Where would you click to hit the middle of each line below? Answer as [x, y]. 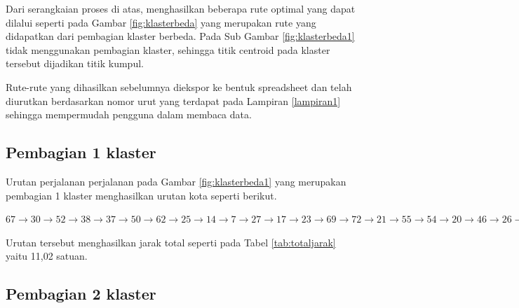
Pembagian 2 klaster [81, 294]
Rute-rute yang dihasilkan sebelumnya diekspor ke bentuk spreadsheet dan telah [179, 86]
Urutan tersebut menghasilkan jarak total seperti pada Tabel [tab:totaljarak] [171, 242]
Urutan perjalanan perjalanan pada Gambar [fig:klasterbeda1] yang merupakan [176, 181]
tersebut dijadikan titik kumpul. [75, 63]
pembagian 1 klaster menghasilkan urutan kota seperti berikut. [141, 195]
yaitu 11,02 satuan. [47, 256]
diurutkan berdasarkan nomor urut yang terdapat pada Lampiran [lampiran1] [173, 100]
